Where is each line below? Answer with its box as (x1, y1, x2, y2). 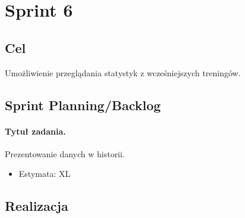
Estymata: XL (18, 167, 71, 180)
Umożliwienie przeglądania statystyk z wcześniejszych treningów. (5, 66, 241, 79)
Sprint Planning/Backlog (5, 95, 161, 114)
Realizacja (5, 197, 68, 215)
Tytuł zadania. (5, 124, 66, 137)
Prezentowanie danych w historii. (5, 147, 125, 160)
